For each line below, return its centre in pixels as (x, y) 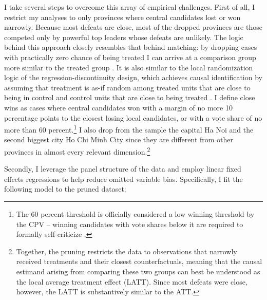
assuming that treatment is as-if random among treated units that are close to (127, 87)
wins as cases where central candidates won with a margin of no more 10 (118, 107)
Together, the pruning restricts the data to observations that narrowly (127, 251)
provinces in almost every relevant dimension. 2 (77, 151)
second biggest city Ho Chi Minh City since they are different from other (119, 139)
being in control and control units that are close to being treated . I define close (130, 97)
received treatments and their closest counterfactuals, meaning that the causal (139, 261)
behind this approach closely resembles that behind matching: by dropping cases (131, 47)
